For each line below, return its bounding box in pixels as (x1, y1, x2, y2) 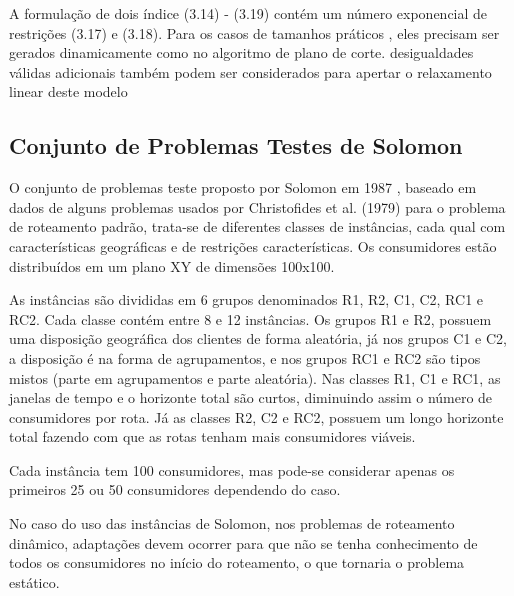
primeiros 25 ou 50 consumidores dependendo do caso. (9, 479, 341, 500)
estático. (9, 571, 60, 592)
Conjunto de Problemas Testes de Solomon (9, 130, 463, 161)
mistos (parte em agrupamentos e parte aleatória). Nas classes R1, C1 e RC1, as (9, 367, 501, 388)
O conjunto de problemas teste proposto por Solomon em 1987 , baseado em (9, 177, 477, 198)
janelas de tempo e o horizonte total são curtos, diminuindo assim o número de (9, 387, 493, 408)
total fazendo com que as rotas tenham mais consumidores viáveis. (9, 426, 416, 447)
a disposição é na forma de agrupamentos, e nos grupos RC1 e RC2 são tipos (9, 347, 481, 368)
